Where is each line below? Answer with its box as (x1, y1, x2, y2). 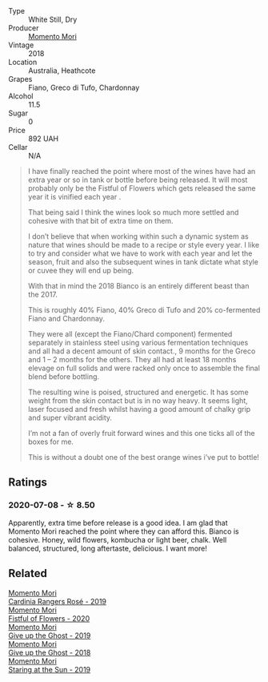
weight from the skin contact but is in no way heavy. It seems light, (27, 396, 248, 406)
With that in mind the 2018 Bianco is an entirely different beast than (27, 281, 250, 290)
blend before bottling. (27, 372, 100, 381)
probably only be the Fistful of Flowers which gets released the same (27, 184, 256, 193)
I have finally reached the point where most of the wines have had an (27, 167, 256, 176)
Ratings (8, 475, 48, 490)
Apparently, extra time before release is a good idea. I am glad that (8, 518, 228, 527)
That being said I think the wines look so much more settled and (27, 208, 239, 217)
